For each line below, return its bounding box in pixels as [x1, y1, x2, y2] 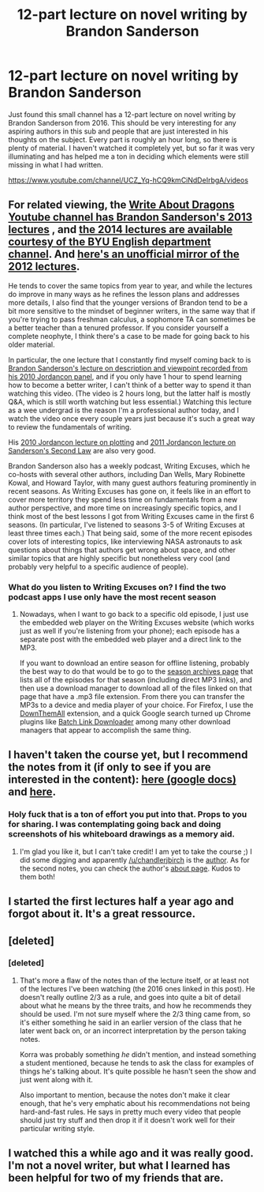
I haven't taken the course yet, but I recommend [8, 748, 248, 761]
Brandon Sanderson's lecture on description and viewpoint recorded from [8, 363, 248, 373]
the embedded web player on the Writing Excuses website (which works [19, 618, 255, 627]
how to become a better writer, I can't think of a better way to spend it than [8, 380, 251, 389]
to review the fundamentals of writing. [8, 422, 132, 431]
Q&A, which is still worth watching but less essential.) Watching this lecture [8, 397, 252, 406]
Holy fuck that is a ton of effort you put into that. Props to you [8, 809, 247, 820]
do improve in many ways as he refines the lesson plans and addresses [8, 289, 240, 299]
